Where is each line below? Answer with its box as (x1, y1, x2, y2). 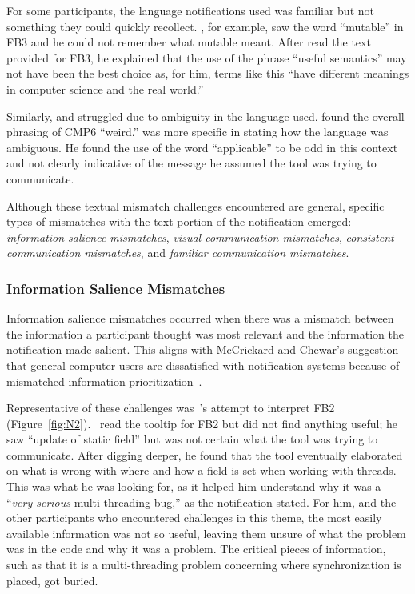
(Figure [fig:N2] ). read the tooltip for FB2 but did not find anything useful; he (6, 415, 397, 431)
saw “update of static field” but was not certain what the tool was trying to (6, 431, 378, 448)
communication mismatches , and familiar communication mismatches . (6, 244, 349, 261)
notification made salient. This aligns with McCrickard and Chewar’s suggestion (6, 341, 399, 358)
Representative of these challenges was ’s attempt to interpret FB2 (6, 399, 335, 416)
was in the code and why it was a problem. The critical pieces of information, (6, 540, 386, 557)
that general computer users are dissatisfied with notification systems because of (6, 356, 400, 373)
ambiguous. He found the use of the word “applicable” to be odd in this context (6, 138, 398, 155)
